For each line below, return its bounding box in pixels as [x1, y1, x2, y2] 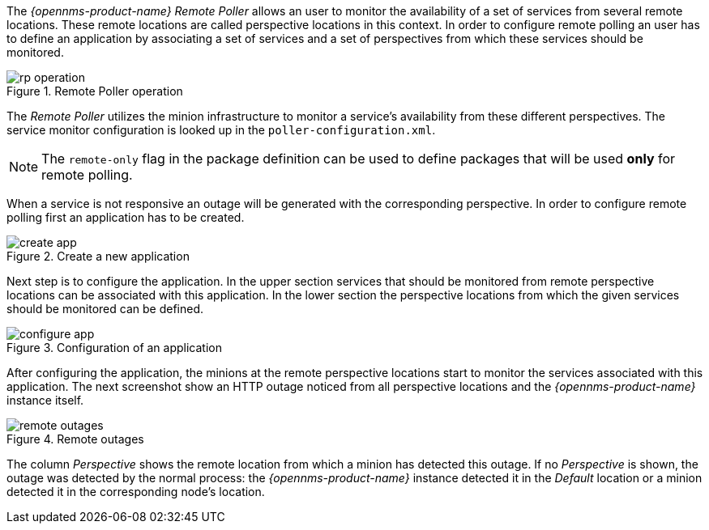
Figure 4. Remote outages [6, 432, 144, 446]
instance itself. [6, 393, 84, 407]
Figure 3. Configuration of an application [6, 341, 222, 354]
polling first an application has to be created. [6, 210, 245, 224]
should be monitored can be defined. [6, 302, 204, 316]
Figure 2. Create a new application [6, 249, 190, 263]
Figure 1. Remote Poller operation [6, 84, 183, 98]
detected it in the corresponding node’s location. [6, 485, 265, 498]
